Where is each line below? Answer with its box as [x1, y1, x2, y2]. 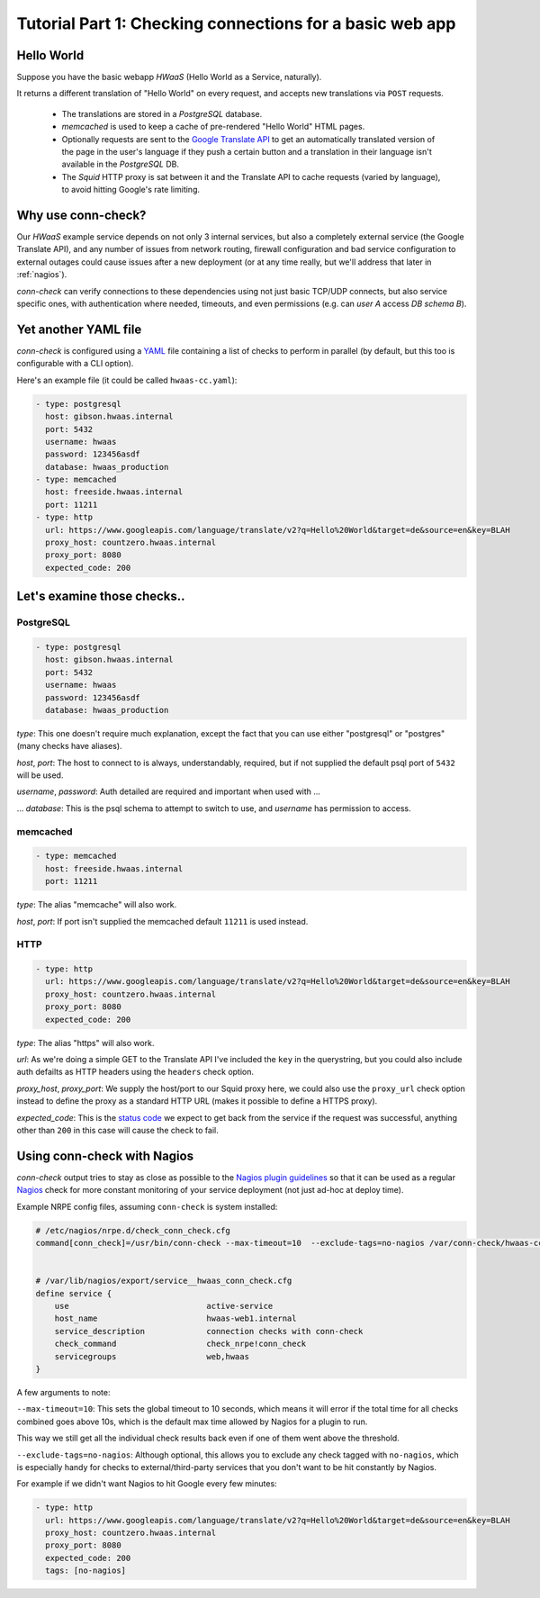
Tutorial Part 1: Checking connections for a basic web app [16, 14, 456, 33]
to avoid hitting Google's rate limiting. [61, 185, 200, 195]
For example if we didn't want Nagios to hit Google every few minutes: [16, 1478, 278, 1489]
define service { [35, 1288, 112, 1298]
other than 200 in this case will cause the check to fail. [16, 1124, 220, 1135]
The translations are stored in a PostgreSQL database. [61, 108, 263, 119]
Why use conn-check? [16, 208, 147, 222]
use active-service [54, 1301, 274, 1311]
